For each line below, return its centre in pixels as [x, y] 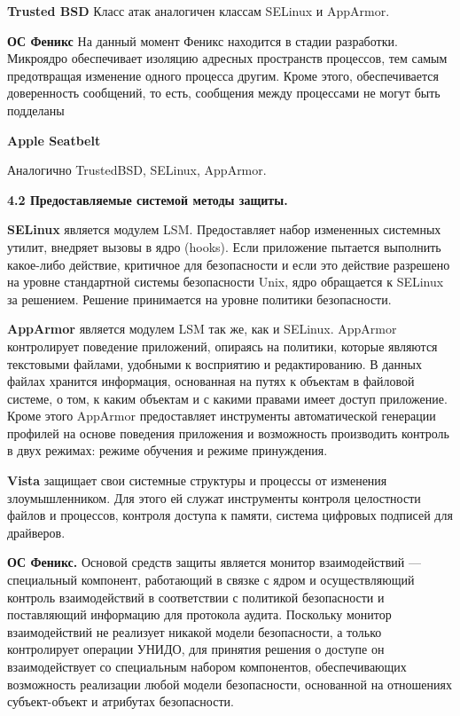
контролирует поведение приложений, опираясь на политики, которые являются [222, 346]
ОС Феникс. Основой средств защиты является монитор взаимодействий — [214, 562]
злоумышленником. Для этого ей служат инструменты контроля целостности [214, 497]
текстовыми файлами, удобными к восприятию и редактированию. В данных [214, 363]
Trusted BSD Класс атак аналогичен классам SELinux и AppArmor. [199, 11]
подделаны [36, 110]
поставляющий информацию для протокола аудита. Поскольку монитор [199, 614]
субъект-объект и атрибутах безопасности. [121, 701]
